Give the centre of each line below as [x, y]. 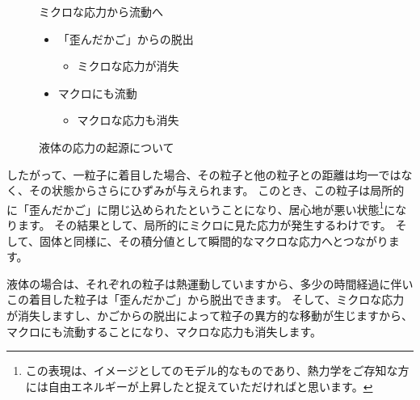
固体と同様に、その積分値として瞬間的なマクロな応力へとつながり [214, 240]
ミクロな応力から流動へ [101, 11]
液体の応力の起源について [107, 147]
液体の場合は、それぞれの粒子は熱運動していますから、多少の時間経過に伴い [210, 283]
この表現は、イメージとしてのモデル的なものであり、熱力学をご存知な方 [217, 371]
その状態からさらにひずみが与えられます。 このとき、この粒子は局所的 [216, 190]
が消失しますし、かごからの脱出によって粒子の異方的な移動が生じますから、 [210, 315]
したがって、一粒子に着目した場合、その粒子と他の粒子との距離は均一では [204, 174]
